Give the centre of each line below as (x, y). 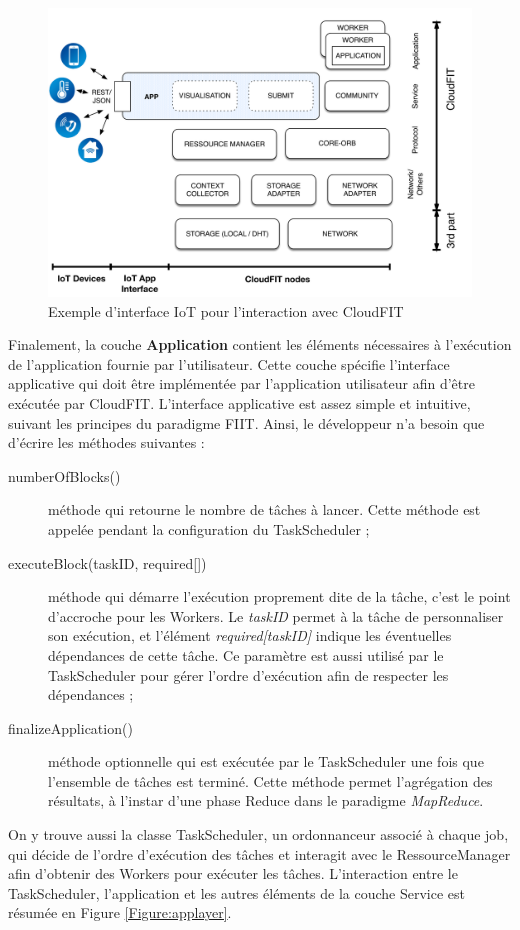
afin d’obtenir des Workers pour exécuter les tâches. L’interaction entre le (233, 873)
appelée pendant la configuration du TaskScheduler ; (209, 528)
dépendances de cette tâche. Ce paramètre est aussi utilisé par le (246, 654)
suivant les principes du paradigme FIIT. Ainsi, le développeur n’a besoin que (246, 422)
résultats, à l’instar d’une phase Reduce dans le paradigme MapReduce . (266, 800)
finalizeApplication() (70, 727)
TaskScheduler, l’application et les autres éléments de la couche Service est (237, 892)
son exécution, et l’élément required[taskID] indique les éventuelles (250, 635)
